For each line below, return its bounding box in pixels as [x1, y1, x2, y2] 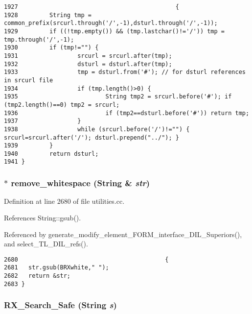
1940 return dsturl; [4, 150, 99, 157]
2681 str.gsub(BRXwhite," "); [4, 264, 109, 271]
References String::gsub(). [4, 212, 81, 222]
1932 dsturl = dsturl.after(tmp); [4, 60, 172, 68]
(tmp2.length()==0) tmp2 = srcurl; [4, 101, 120, 108]
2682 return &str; [4, 272, 71, 280]
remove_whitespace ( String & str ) [11, 177, 150, 189]
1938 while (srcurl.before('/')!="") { [4, 125, 190, 133]
